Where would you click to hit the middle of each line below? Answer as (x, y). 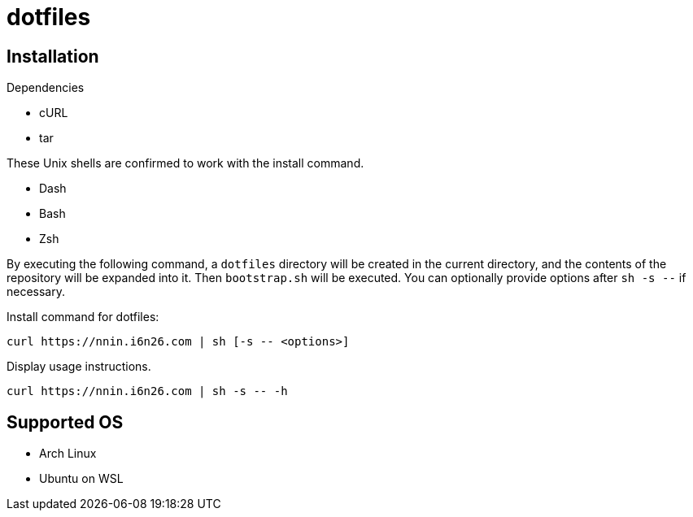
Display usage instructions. (79, 367)
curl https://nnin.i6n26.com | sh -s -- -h (147, 391)
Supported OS (65, 422)
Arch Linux (68, 454)
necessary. (36, 292)
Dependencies (46, 88)
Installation (53, 56)
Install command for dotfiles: (83, 317)
